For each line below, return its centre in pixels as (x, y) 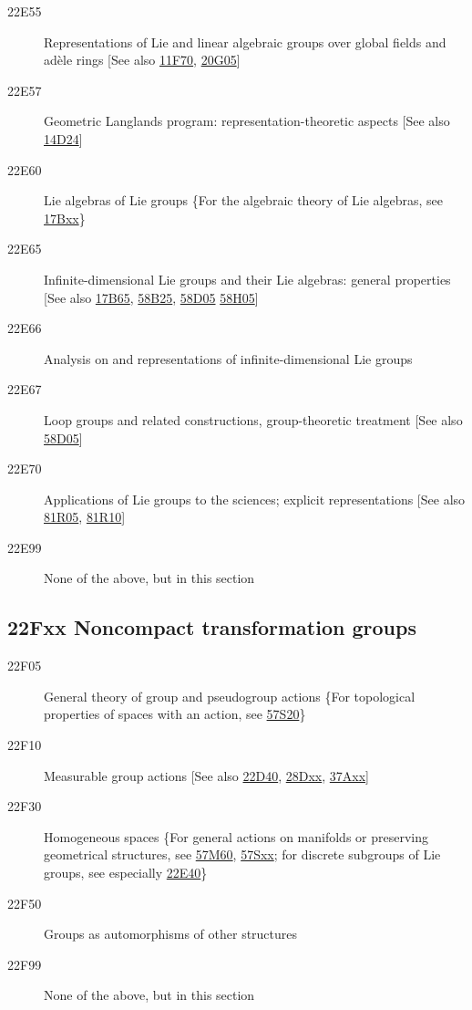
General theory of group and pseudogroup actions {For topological (230, 696)
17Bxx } (65, 218)
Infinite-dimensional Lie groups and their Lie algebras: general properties (247, 279)
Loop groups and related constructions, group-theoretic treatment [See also (253, 419)
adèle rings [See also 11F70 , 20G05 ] (142, 60)
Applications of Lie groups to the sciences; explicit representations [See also (255, 499)
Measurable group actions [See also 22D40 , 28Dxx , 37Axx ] (206, 775)
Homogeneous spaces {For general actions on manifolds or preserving (236, 836)
